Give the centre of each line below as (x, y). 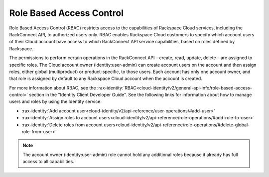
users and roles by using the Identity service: (56, 101)
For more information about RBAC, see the (53, 88)
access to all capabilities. (48, 162)
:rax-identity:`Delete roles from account (62, 125)
